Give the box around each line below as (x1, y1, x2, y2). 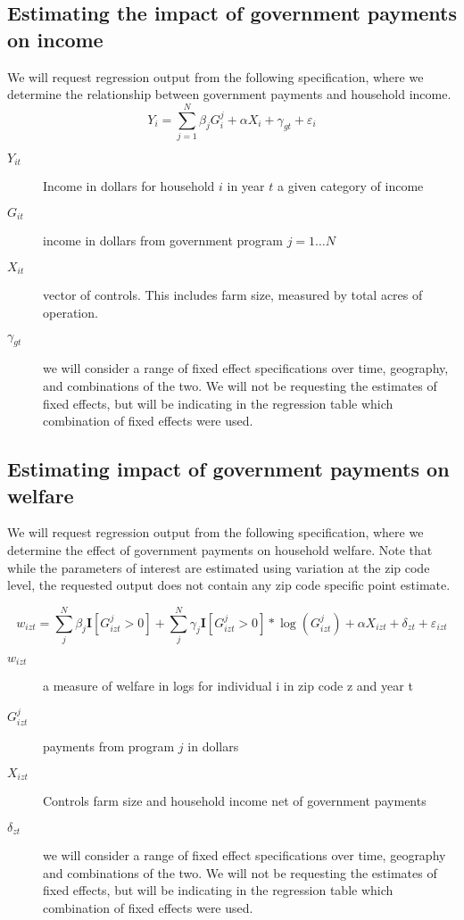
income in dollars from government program (43, 231, 283, 250)
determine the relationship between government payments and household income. (7, 85, 452, 104)
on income (7, 25, 104, 53)
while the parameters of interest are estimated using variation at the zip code (7, 558, 430, 576)
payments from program (43, 737, 175, 756)
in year (227, 177, 265, 195)
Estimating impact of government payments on (7, 455, 450, 483)
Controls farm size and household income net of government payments (43, 792, 427, 810)
